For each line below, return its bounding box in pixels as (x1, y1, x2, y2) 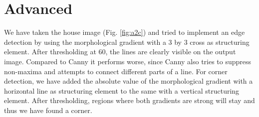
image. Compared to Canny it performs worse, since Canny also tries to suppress (4, 56, 252, 66)
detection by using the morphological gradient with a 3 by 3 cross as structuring (4, 36, 250, 47)
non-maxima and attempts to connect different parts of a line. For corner (4, 66, 228, 76)
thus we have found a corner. (4, 105, 92, 115)
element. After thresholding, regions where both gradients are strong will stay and (4, 95, 255, 106)
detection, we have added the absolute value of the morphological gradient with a (4, 76, 253, 86)
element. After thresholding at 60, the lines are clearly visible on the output (4, 46, 236, 57)
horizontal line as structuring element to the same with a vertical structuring (4, 85, 240, 96)
